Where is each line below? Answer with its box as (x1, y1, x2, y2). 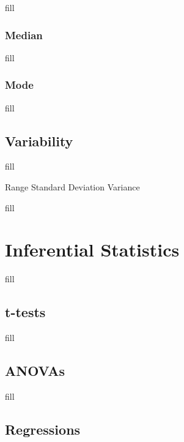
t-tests (5, 302, 46, 321)
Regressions (5, 419, 81, 438)
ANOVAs (5, 361, 65, 380)
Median (5, 27, 43, 42)
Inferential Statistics (5, 237, 180, 262)
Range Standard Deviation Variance (5, 181, 140, 193)
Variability (5, 131, 73, 150)
